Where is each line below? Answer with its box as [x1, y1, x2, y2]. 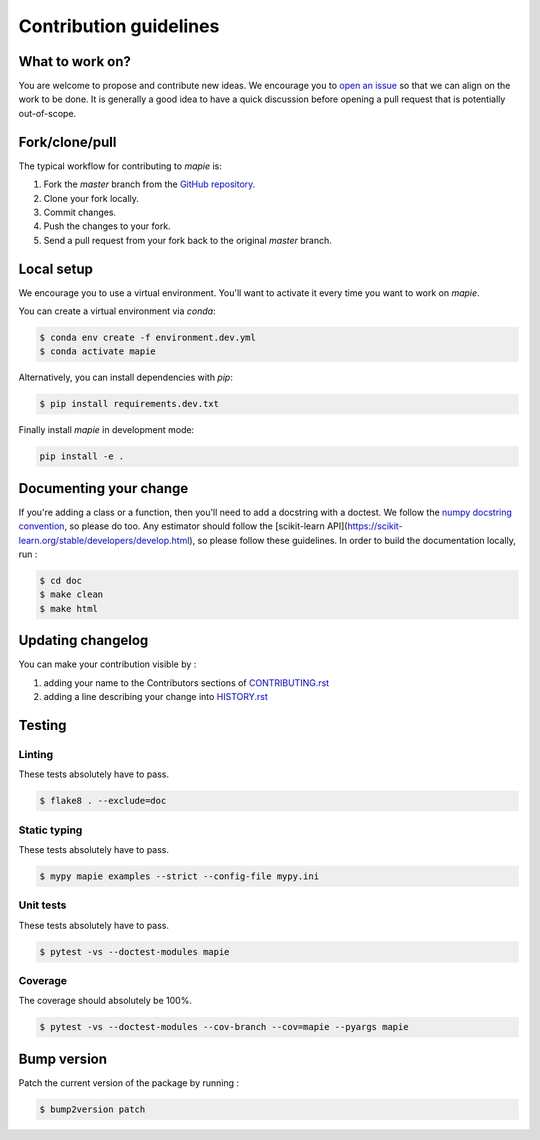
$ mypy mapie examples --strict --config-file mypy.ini [39, 870, 320, 882]
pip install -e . [39, 451, 125, 462]
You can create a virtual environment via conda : [18, 305, 216, 317]
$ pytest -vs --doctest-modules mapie [39, 946, 230, 957]
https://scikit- [346, 520, 404, 532]
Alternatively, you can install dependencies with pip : [18, 371, 234, 384]
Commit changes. [43, 206, 117, 218]
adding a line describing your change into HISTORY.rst [43, 691, 269, 703]
